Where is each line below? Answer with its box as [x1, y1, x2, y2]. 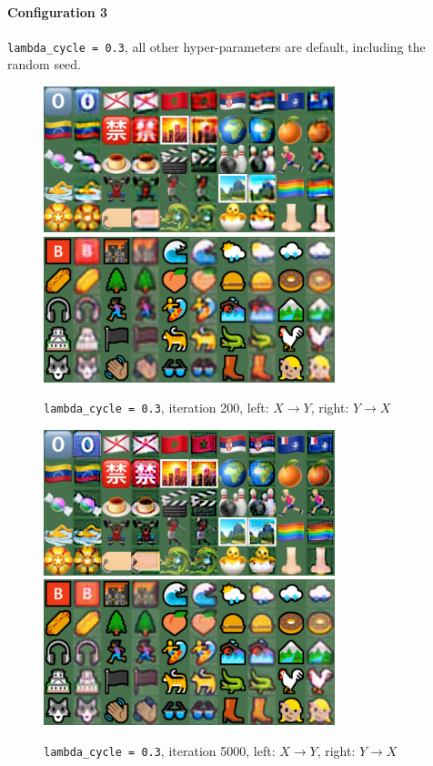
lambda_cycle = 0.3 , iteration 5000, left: [44, 741, 276, 761]
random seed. [7, 55, 82, 74]
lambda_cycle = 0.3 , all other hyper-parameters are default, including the [7, 36, 426, 56]
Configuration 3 [7, 2, 108, 21]
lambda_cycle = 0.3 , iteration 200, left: [44, 398, 269, 417]
